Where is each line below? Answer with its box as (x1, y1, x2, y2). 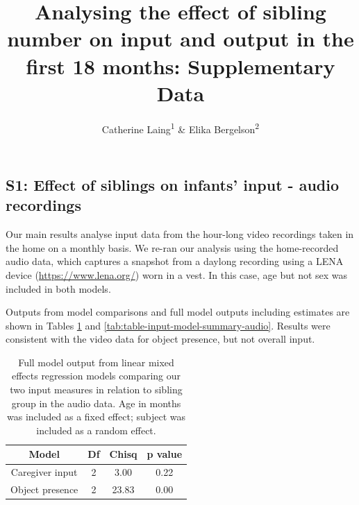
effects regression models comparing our (11, 368, 181, 383)
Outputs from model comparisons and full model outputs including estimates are (6, 305, 350, 319)
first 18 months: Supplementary (26, 51, 335, 80)
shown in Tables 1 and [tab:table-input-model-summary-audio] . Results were (6, 318, 331, 332)
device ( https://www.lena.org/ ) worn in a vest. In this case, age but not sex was (6, 267, 348, 282)
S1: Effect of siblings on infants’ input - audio (6, 173, 340, 195)
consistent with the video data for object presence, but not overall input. (6, 332, 315, 346)
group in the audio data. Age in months (11, 395, 181, 410)
